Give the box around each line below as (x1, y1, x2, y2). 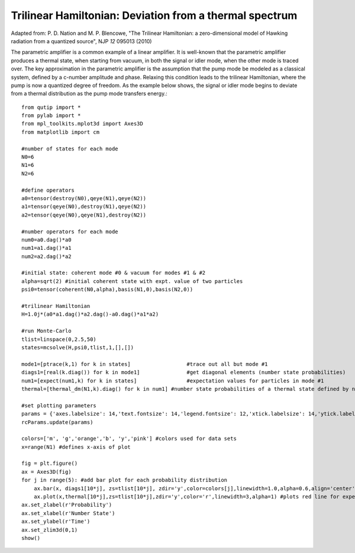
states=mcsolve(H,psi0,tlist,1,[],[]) (21, 344, 134, 351)
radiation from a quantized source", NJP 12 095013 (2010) (11, 37, 152, 44)
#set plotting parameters (21, 402, 97, 409)
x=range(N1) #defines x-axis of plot (21, 443, 131, 450)
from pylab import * (21, 112, 81, 119)
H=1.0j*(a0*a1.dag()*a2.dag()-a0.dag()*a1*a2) (21, 311, 159, 318)
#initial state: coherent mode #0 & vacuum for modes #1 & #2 (21, 269, 206, 276)
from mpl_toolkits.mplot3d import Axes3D (21, 120, 143, 127)
